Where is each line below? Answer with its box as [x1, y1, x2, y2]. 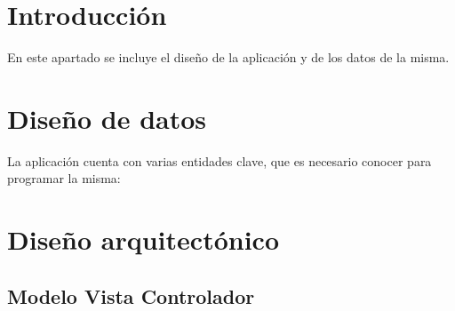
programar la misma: [7, 169, 121, 187]
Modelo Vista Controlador [7, 282, 255, 309]
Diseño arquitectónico [7, 221, 279, 258]
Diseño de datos [7, 100, 207, 136]
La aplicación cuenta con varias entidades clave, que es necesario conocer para [7, 151, 432, 170]
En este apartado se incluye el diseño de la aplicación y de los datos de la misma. [7, 48, 450, 67]
